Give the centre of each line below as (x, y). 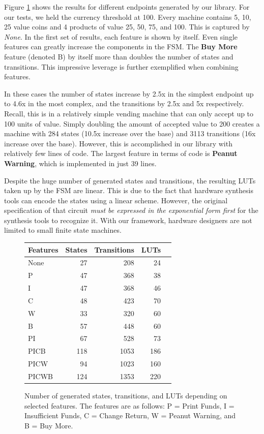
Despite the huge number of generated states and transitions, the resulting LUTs (130, 180)
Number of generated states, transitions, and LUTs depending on (126, 396)
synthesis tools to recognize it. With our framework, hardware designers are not (128, 220)
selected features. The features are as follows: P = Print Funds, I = (129, 405)
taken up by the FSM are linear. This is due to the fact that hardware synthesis (129, 190)
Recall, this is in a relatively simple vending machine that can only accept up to (129, 113)
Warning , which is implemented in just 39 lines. (80, 163)
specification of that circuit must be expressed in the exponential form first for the (131, 210)
